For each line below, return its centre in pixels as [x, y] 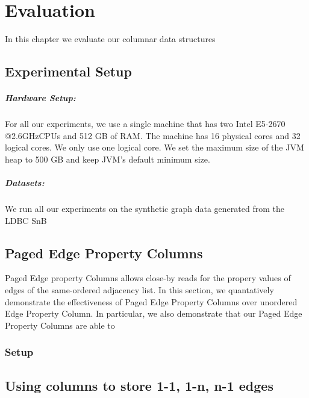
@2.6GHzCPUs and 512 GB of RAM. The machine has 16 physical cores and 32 [153, 135]
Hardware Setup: [40, 98]
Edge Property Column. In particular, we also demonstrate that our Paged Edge [154, 313]
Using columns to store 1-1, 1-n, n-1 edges [139, 385]
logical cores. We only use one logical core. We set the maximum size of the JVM [154, 147]
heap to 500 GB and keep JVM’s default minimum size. [108, 159]
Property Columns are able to [60, 325]
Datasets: [25, 183]
